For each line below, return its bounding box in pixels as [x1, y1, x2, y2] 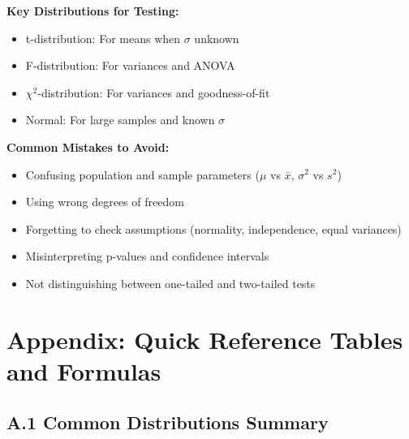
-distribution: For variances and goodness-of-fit [37, 84, 270, 101]
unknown [194, 29, 239, 46]
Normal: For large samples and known [25, 111, 215, 128]
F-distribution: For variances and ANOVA [25, 57, 235, 74]
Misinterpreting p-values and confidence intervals [25, 247, 269, 265]
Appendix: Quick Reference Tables [6, 322, 403, 355]
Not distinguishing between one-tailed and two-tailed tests [25, 274, 316, 291]
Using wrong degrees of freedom [25, 193, 184, 210]
